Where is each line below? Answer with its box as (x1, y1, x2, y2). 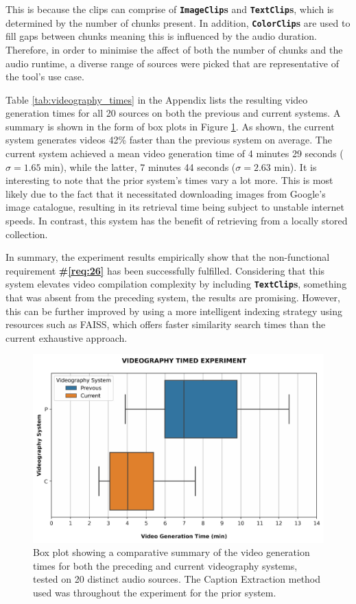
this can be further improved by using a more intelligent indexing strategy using (5, 303, 342, 318)
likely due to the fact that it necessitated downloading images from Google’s (5, 186, 326, 200)
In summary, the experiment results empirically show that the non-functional (5, 250, 330, 264)
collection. (5, 226, 48, 241)
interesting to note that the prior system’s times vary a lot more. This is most (5, 173, 333, 187)
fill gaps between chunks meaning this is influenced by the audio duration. (5, 29, 317, 43)
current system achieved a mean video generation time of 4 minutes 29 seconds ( (5, 146, 344, 161)
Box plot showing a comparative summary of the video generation (33, 545, 310, 559)
